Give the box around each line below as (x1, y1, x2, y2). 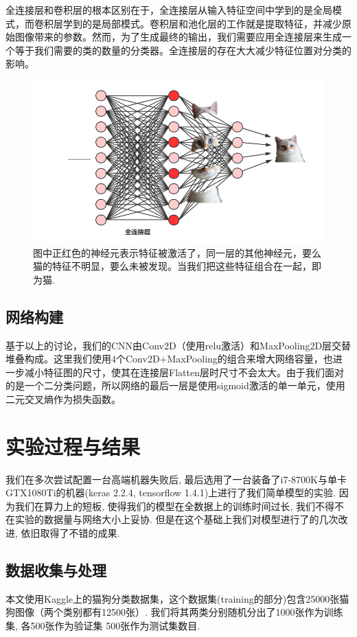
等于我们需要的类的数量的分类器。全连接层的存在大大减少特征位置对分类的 (14, 43, 352, 57)
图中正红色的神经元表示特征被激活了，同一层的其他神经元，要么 (33, 245, 321, 259)
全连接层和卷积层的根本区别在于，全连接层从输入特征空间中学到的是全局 (5, 3, 332, 16)
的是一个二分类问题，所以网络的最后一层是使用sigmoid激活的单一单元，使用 (5, 378, 345, 393)
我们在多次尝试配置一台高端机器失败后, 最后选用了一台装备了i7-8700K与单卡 (5, 472, 347, 486)
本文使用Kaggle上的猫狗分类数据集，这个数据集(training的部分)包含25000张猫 (5, 591, 349, 605)
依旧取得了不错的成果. (21, 525, 120, 540)
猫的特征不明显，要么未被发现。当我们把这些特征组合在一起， (33, 259, 312, 273)
